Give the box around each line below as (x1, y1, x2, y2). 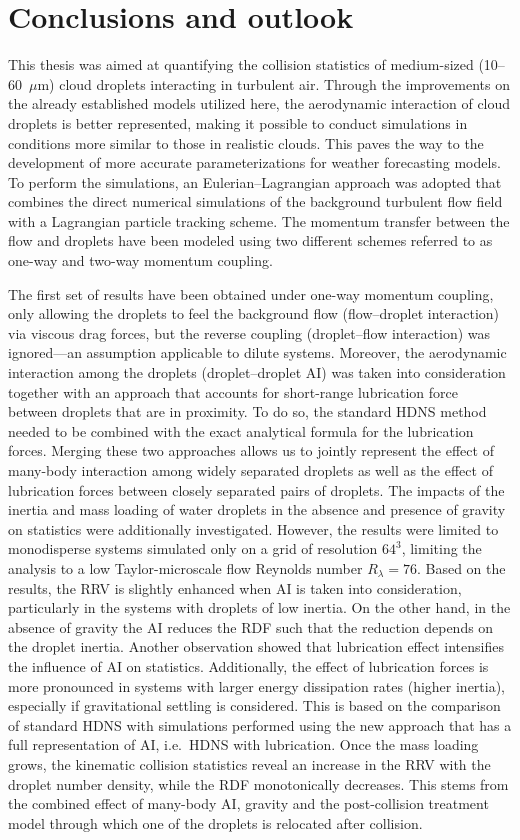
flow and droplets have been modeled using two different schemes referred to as (8, 230, 493, 251)
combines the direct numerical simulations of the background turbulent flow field (8, 191, 503, 212)
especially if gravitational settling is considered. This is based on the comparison (8, 695, 501, 716)
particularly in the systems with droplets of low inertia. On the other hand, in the (8, 597, 511, 618)
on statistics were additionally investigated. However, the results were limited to (8, 518, 499, 539)
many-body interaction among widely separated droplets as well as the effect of (8, 460, 493, 480)
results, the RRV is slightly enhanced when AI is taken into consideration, (8, 577, 462, 598)
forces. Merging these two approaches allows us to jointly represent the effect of (8, 440, 494, 461)
